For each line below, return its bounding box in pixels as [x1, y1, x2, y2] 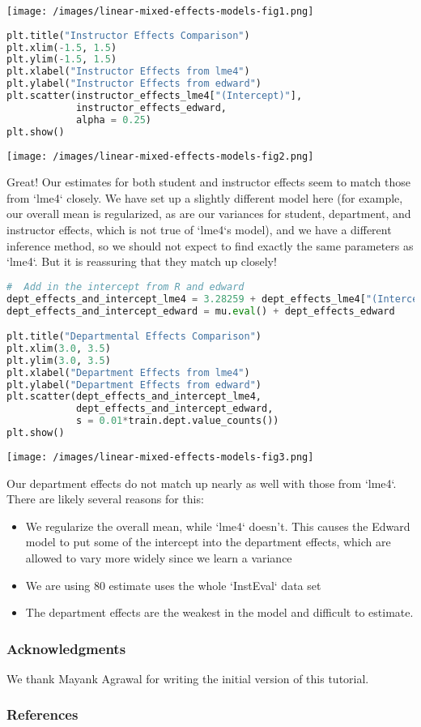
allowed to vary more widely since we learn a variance [25, 549, 292, 566]
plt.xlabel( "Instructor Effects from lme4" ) [6, 66, 250, 78]
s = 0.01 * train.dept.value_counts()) [75, 415, 279, 427]
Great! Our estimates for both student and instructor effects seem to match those [6, 173, 410, 190]
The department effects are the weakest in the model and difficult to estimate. [25, 604, 414, 621]
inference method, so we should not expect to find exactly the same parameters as [6, 237, 414, 254]
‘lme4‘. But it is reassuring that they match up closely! [6, 253, 277, 270]
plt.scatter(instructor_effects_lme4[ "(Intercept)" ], [6, 90, 303, 102]
